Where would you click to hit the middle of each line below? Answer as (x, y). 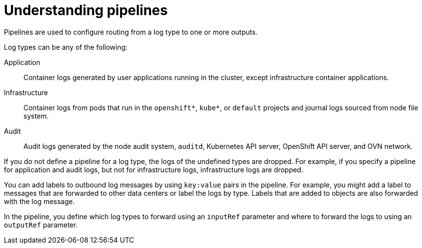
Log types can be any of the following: (66, 47)
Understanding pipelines (86, 10)
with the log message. (39, 201)
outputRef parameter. (41, 225)
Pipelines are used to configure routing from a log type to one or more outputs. (131, 32)
